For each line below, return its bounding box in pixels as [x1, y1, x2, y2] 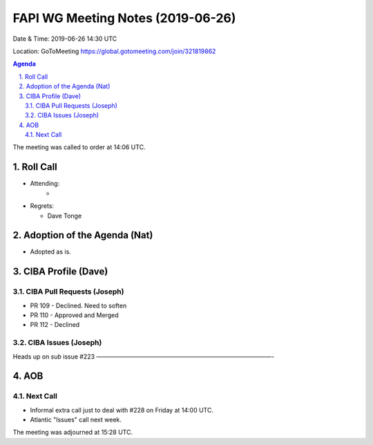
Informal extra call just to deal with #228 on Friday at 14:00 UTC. [30, 406, 214, 414]
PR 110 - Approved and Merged [30, 311, 119, 319]
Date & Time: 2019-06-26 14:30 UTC [12, 35, 117, 43]
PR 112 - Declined [30, 321, 80, 329]
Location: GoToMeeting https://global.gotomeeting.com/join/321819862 [12, 47, 216, 55]
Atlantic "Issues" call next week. [30, 415, 122, 424]
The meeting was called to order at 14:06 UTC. [12, 143, 146, 151]
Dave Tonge [47, 211, 82, 220]
